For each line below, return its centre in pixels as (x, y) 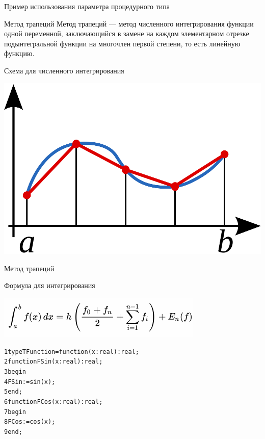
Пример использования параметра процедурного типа (87, 6)
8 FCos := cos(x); (30, 422)
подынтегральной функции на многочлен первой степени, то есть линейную (122, 43)
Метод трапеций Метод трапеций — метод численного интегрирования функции (129, 23)
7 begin (15, 412)
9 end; (13, 432)
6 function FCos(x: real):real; (54, 402)
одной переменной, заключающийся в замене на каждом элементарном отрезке (127, 33)
